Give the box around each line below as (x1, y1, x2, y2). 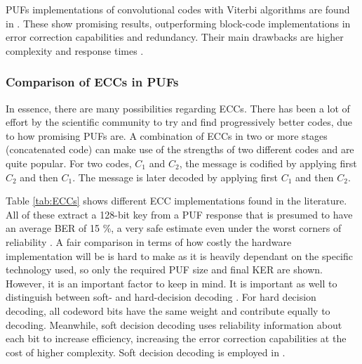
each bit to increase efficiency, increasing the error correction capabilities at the (6, 331, 347, 346)
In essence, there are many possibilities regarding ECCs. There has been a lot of (6, 100, 350, 115)
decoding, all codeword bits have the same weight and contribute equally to (6, 303, 330, 318)
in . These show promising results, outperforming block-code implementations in (6, 15, 351, 30)
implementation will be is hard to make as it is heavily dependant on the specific (6, 248, 353, 263)
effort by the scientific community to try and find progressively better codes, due (6, 115, 352, 129)
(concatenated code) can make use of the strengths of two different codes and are (6, 142, 354, 157)
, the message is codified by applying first (179, 155, 357, 170)
